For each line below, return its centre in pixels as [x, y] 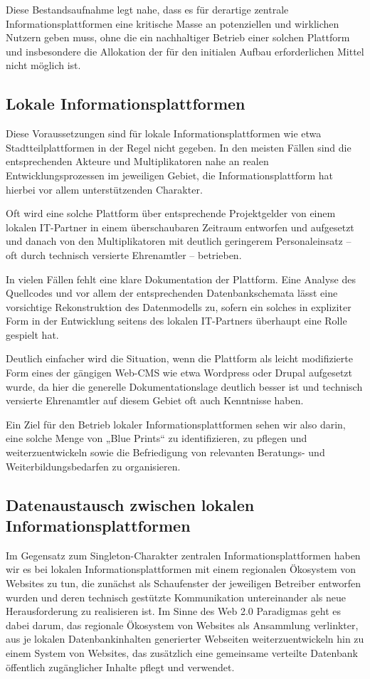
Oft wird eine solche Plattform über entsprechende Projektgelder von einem [171, 213]
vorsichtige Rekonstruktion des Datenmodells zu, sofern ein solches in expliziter [179, 306]
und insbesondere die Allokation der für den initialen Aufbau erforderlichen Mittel [185, 51]
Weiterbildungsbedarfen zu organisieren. [93, 466]
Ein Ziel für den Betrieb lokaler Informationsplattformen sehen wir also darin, [176, 424]
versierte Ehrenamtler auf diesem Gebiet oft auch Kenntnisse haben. [155, 400]
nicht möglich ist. [43, 65]
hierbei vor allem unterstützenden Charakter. [104, 189]
